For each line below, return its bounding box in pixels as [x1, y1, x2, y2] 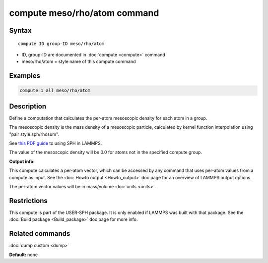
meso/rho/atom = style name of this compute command [21, 58, 136, 64]
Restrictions [9, 196, 48, 205]
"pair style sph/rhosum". [9, 131, 60, 137]
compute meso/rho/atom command [9, 7, 159, 18]
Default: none [9, 252, 38, 258]
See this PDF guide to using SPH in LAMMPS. [9, 140, 102, 146]
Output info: [9, 158, 35, 164]
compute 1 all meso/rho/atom [19, 88, 91, 94]
